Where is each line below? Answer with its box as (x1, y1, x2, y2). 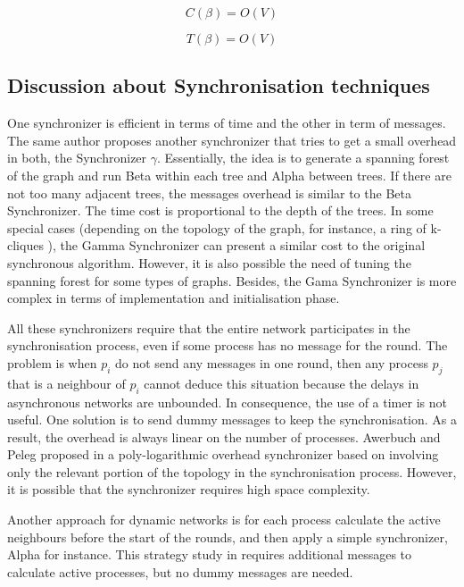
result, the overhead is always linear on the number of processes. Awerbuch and (7, 427, 441, 446)
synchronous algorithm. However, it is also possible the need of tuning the (7, 253, 411, 272)
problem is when (7, 353, 97, 372)
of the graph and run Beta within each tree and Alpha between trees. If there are (7, 165, 452, 184)
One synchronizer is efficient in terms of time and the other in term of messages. (7, 113, 446, 132)
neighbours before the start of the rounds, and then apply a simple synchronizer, (7, 527, 448, 546)
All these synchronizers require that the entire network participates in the (7, 318, 410, 337)
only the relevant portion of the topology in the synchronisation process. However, (7, 462, 457, 481)
